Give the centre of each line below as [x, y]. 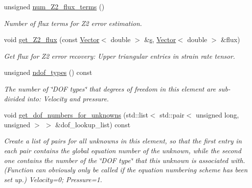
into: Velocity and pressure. [68, 98]
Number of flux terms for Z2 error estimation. [73, 23]
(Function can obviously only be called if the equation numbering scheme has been [126, 170]
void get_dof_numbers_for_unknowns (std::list [76, 115]
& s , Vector [160, 39]
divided [14, 98]
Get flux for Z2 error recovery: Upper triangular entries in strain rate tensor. [120, 56]
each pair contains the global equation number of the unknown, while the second [123, 150]
